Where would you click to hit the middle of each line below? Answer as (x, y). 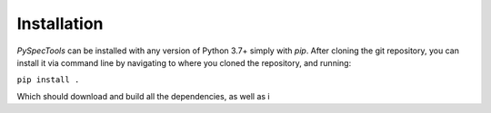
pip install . (48, 80)
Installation (60, 24)
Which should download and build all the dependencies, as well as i (143, 96)
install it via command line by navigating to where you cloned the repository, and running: (184, 62)
